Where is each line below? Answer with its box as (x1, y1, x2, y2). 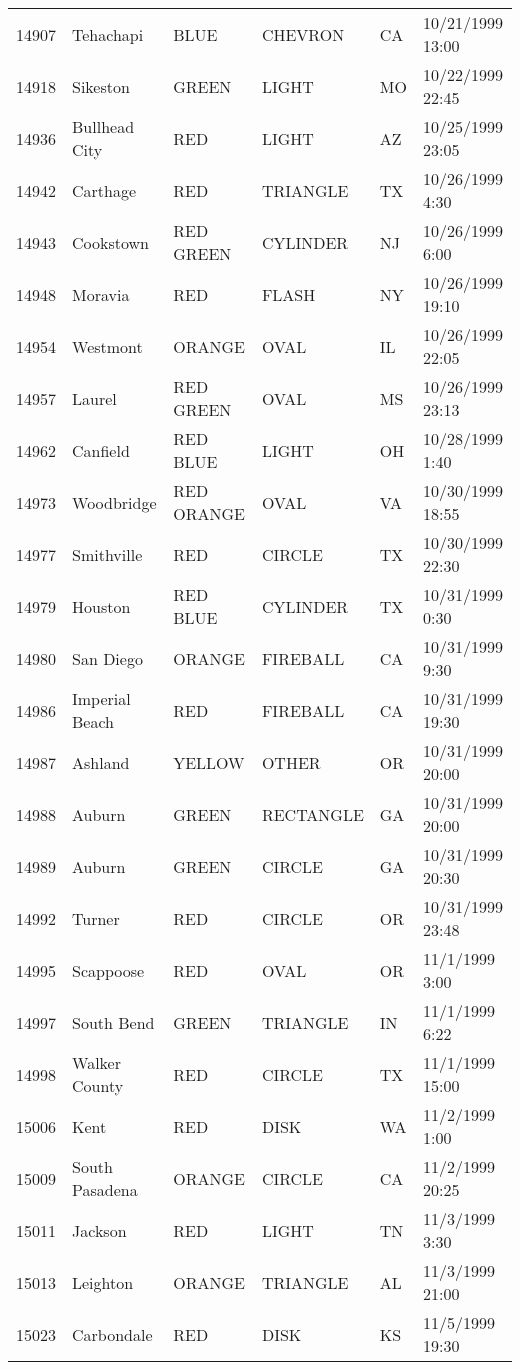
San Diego (72, 646, 143, 670)
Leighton (72, 1270, 134, 1294)
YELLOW (173, 750, 245, 774)
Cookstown (72, 230, 149, 254)
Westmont (72, 334, 143, 358)
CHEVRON (261, 22, 345, 46)
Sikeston (72, 74, 130, 98)
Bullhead (72, 115, 135, 138)
